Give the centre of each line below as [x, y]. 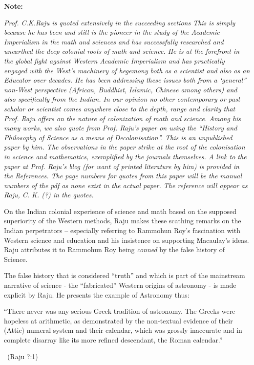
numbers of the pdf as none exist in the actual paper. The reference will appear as [126, 185]
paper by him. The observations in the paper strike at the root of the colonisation [125, 147]
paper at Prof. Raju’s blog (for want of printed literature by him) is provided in [122, 166]
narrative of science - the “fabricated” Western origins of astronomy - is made [120, 285]
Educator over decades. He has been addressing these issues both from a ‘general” [125, 80]
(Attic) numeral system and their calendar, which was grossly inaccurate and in [123, 330]
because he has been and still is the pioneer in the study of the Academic [112, 32]
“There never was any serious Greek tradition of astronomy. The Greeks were [120, 311]
